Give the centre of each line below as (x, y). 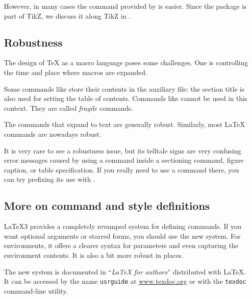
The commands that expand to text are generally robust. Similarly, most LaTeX (125, 124)
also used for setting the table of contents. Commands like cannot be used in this (126, 98)
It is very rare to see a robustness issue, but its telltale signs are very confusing (123, 150)
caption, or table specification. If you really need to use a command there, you (122, 169)
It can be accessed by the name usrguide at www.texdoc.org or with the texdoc (125, 281)
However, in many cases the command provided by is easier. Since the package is (125, 6)
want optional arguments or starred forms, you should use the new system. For (122, 236)
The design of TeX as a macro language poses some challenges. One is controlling (126, 62)
